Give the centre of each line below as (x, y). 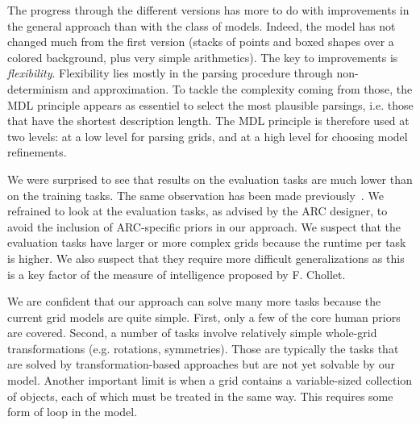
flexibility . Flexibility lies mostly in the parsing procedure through (170, 73)
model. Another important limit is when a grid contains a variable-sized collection (210, 380)
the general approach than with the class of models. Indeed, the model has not (202, 25)
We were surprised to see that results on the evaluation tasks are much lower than (210, 179)
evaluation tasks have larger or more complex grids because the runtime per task (207, 242)
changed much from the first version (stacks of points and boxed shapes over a (201, 42)
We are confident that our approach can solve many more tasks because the (194, 301)
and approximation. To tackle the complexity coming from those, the (242, 88)
